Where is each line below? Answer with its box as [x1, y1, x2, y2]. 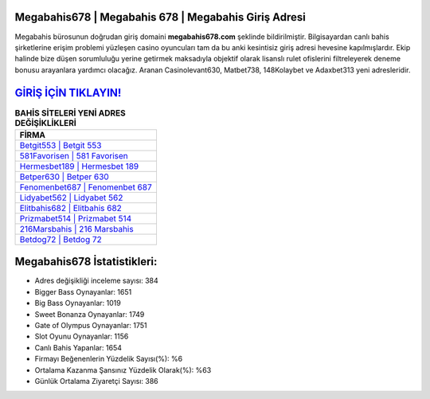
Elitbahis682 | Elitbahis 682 [19, 202, 123, 213]
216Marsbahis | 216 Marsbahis [19, 223, 135, 234]
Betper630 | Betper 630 [19, 171, 109, 182]
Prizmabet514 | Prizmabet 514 [19, 213, 132, 224]
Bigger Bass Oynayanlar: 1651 [34, 287, 132, 296]
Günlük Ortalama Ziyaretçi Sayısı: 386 [34, 377, 158, 385]
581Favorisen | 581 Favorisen [19, 150, 129, 161]
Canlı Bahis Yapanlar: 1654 [34, 342, 123, 352]
